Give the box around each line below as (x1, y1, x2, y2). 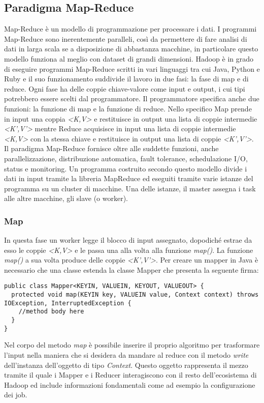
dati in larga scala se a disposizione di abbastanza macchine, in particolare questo (4, 43, 258, 54)
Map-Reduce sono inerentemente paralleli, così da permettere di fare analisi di (4, 33, 247, 44)
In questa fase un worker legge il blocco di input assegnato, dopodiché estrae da (4, 235, 252, 245)
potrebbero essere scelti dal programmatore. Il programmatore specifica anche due (4, 93, 259, 104)
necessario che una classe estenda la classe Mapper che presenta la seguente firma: (4, 264, 259, 275)
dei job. (4, 389, 27, 400)
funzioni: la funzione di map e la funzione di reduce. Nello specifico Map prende (4, 103, 252, 113)
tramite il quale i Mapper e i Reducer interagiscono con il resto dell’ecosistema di (4, 369, 257, 380)
